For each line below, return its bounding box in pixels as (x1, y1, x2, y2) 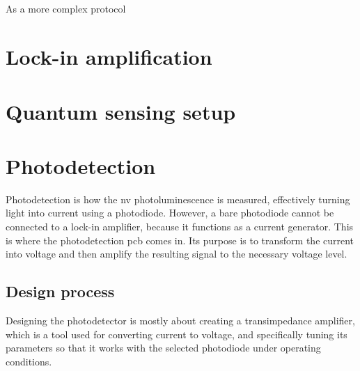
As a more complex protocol (6, 1, 126, 16)
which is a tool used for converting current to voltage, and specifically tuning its (6, 326, 347, 341)
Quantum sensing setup (6, 97, 236, 125)
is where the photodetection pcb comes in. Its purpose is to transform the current (6, 232, 354, 247)
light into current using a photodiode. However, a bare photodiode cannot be (6, 205, 334, 220)
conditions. (6, 354, 52, 368)
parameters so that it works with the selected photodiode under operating (6, 340, 321, 355)
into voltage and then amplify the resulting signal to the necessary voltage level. (6, 246, 347, 261)
